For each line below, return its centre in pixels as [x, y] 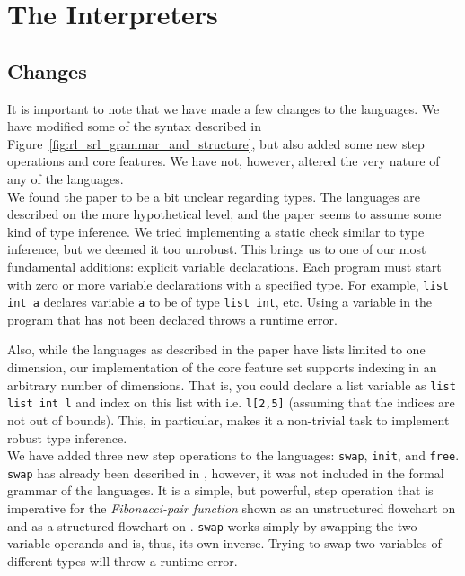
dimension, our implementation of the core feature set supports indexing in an [222, 367]
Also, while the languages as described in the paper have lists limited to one [216, 349]
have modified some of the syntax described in [134, 126]
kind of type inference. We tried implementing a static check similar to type [216, 231]
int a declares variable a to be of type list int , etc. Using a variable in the [220, 302]
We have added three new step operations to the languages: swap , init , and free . [233, 455]
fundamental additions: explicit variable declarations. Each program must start [224, 266]
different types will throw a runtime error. [123, 560]
